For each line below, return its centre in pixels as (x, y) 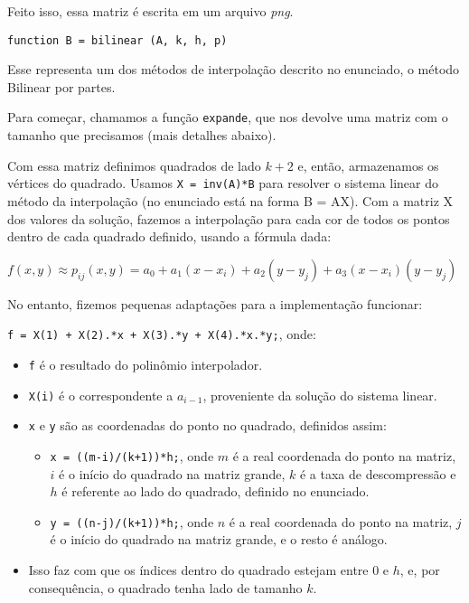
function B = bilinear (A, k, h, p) (117, 40)
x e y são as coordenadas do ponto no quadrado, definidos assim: (207, 425)
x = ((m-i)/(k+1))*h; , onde (132, 455)
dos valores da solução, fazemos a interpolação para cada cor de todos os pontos (229, 218)
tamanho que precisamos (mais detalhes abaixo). (142, 135)
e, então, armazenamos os (368, 165)
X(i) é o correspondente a (101, 395)
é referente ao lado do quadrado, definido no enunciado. (216, 491)
